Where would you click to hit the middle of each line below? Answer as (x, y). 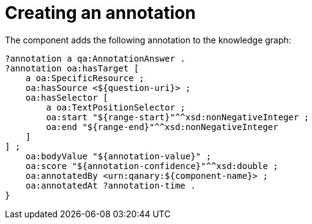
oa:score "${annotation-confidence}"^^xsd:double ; (152, 166)
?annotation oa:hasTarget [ (72, 68)
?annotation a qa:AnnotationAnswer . (95, 58)
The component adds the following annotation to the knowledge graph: (148, 40)
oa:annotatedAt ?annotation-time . (110, 185)
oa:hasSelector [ (67, 97)
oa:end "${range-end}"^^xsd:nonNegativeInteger (162, 127)
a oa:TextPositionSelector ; (116, 107)
